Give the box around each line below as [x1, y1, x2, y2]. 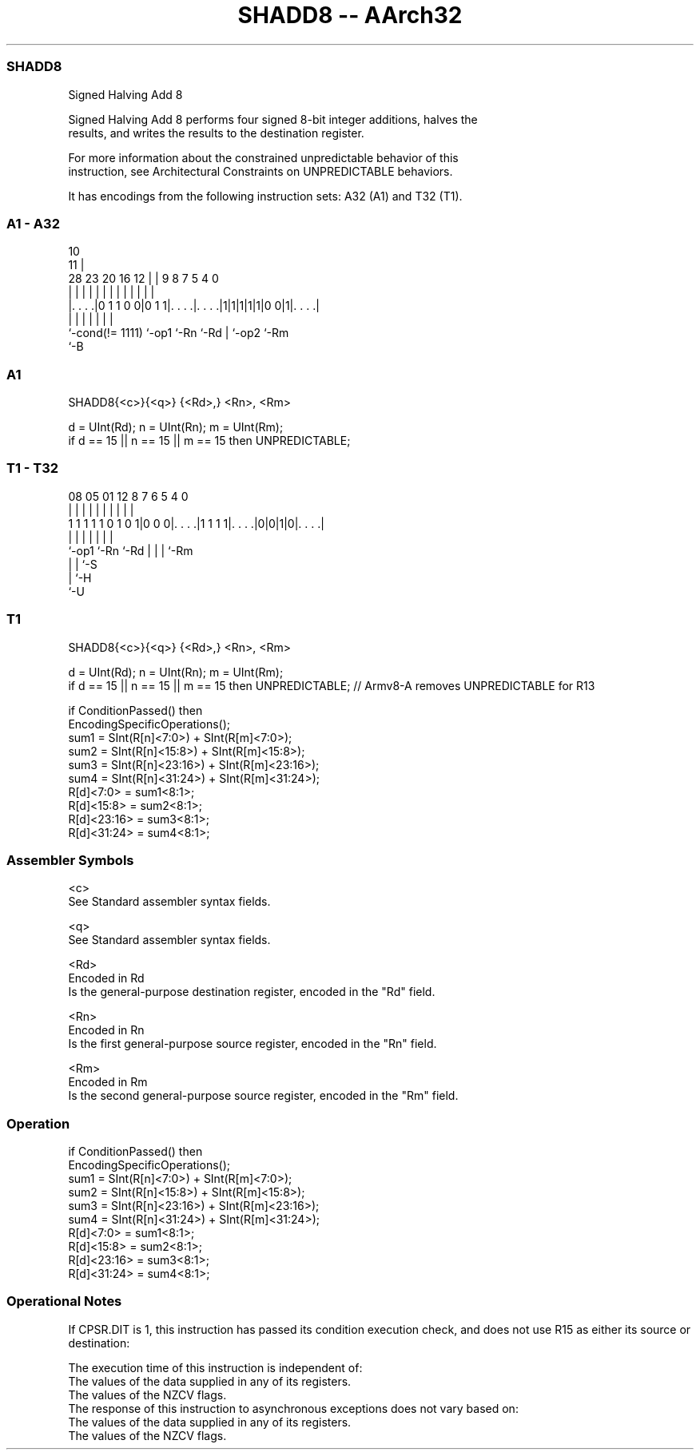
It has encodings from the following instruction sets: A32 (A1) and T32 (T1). [68, 188, 463, 203]
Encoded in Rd [68, 971, 145, 986]
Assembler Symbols [6, 851, 134, 868]
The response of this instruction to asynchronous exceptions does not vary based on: [68, 1401, 519, 1415]
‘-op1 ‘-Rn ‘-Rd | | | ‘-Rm [68, 543, 193, 557]
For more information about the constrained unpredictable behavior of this [68, 150, 459, 165]
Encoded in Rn [68, 1023, 145, 1037]
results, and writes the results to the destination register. [68, 125, 364, 140]
